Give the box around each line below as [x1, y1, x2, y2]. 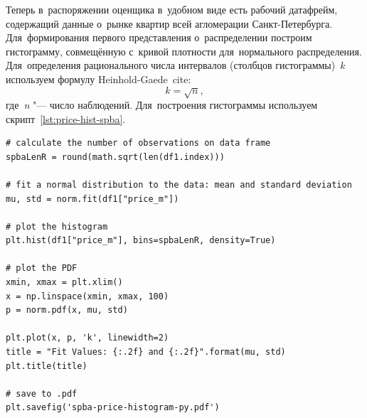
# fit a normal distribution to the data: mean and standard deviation [6, 179, 352, 190]
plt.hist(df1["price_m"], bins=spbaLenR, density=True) [6, 235, 276, 246]
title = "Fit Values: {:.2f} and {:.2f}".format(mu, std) [6, 347, 286, 358]
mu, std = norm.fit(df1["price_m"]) [6, 193, 179, 204]
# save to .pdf [6, 388, 78, 399]
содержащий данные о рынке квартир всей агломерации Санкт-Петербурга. [6, 16, 333, 31]
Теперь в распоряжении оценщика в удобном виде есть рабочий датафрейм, [6, 2, 338, 16]
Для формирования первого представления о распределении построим [6, 30, 312, 45]
